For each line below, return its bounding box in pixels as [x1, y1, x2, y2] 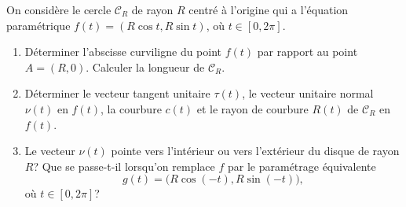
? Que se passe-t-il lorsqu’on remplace [33, 157, 215, 174]
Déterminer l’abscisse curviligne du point [24, 43, 222, 60]
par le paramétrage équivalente [227, 157, 376, 174]
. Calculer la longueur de [86, 58, 205, 75]
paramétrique [6, 17, 71, 33]
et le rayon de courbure [196, 100, 309, 116]
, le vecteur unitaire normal [242, 85, 374, 102]
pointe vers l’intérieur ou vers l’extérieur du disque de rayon [111, 142, 400, 159]
